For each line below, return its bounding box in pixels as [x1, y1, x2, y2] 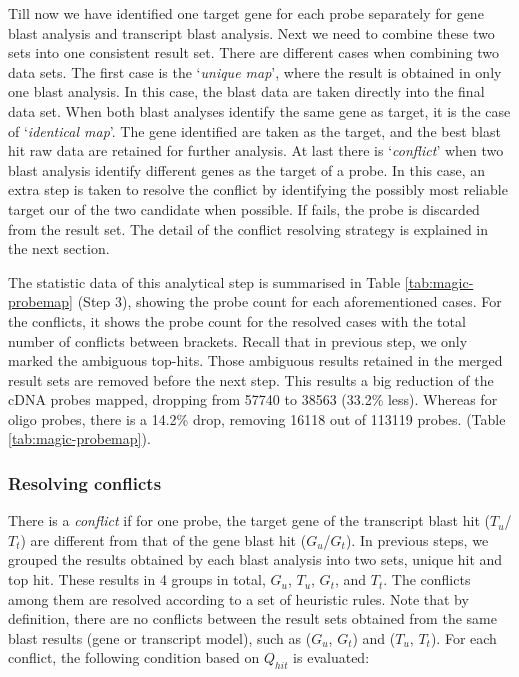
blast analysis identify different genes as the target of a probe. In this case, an [8, 159, 486, 180]
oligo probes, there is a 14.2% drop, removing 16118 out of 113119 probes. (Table [8, 408, 506, 429]
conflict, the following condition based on [8, 647, 260, 668]
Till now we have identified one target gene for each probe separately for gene [8, 3, 484, 23]
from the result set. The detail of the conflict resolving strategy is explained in [8, 218, 489, 239]
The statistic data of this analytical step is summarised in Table [8, 271, 401, 292]
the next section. [8, 238, 110, 259]
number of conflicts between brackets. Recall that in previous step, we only [8, 330, 468, 351]
